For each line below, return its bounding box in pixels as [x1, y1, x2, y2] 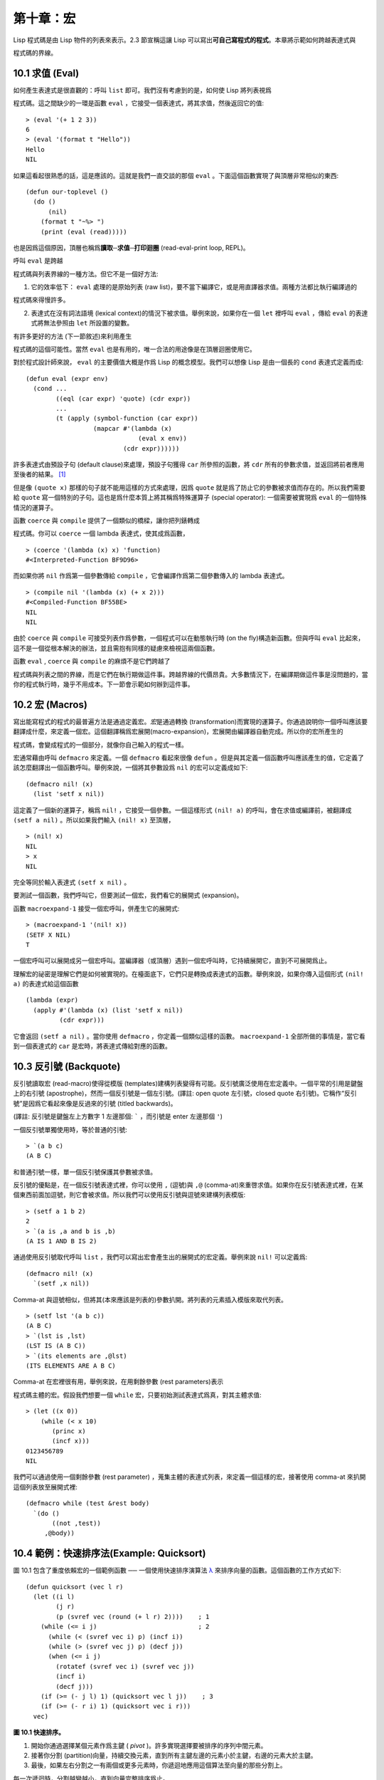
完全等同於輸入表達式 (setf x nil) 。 [13, 878, 131, 886]
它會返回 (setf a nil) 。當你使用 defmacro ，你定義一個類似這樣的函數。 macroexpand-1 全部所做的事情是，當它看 [13, 1032, 366, 1040]
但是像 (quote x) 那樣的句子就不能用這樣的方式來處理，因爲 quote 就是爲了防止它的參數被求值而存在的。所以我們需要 [13, 483, 366, 491]
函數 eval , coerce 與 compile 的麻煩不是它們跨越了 [13, 657, 171, 666]
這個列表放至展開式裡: [13, 1482, 78, 1491]
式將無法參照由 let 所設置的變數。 [31, 319, 134, 328]
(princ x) [52, 1427, 86, 1435]
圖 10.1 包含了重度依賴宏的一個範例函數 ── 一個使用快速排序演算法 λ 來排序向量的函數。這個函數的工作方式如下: [13, 1566, 341, 1575]
